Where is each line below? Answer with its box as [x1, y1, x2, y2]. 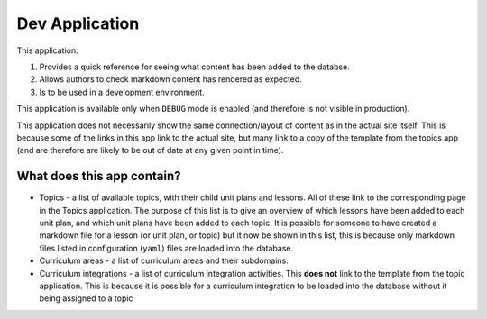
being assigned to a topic [39, 293, 133, 304]
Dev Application [16, 14, 140, 33]
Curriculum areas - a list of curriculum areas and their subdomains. [39, 255, 289, 266]
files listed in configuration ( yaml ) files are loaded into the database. [39, 242, 294, 253]
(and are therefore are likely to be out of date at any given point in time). [16, 145, 284, 156]
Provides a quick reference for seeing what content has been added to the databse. [39, 61, 351, 72]
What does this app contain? [16, 169, 181, 184]
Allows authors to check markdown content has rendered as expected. [39, 74, 302, 85]
